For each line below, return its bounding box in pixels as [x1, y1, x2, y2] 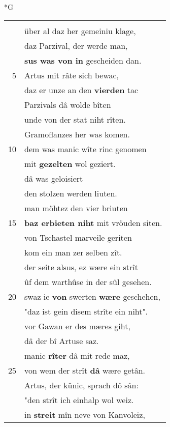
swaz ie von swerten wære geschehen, [24, 290, 160, 302]
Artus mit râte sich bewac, [24, 69, 119, 81]
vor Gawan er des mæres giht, [24, 320, 130, 332]
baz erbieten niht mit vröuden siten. [24, 216, 162, 229]
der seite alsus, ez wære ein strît [24, 261, 139, 273]
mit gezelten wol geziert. [24, 157, 116, 169]
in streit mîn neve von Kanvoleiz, [24, 408, 145, 420]
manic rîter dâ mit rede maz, [24, 349, 130, 361]
